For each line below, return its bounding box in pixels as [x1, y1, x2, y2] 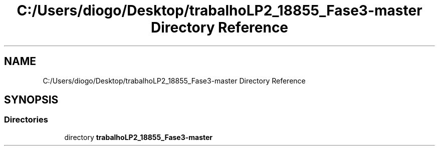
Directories [4, 114, 48, 125]
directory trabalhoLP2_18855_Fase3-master [64, 132, 213, 141]
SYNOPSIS [4, 93, 59, 106]
